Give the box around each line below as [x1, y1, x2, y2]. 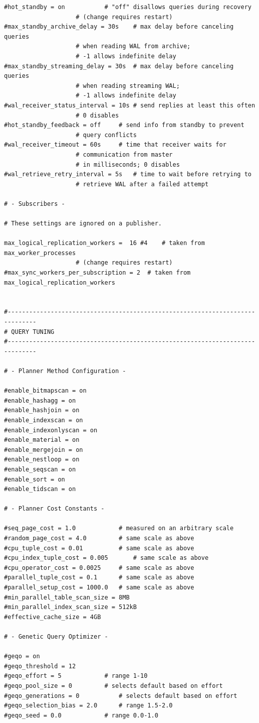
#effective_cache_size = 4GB [4, 613, 101, 621]
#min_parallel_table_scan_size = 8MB [4, 593, 130, 601]
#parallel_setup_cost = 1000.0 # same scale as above [4, 584, 194, 591]
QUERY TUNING [11, 328, 55, 335]
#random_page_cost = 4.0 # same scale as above [4, 535, 194, 542]
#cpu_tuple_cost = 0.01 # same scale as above [4, 544, 194, 552]
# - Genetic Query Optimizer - [4, 633, 108, 640]
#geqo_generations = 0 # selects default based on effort [4, 692, 237, 699]
